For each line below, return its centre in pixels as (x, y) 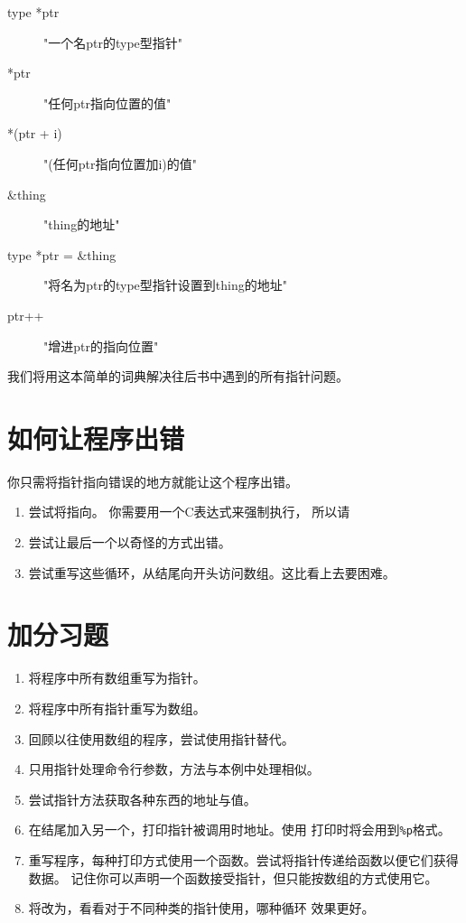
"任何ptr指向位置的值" (107, 103)
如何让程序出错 (96, 438)
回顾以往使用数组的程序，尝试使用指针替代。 (161, 738)
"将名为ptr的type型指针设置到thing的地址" (165, 285)
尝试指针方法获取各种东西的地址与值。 (142, 799)
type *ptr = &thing (62, 254)
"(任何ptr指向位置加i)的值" (120, 163)
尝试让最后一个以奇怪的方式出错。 (130, 542)
